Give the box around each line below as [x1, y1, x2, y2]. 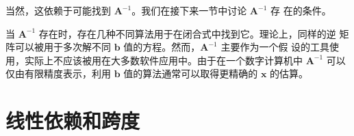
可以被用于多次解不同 [14, 40, 111, 54]
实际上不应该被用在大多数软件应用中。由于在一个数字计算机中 [24, 53, 303, 67]
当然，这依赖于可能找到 [5, 3, 111, 17]
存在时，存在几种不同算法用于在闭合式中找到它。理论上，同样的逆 [38, 26, 336, 40]
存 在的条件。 [270, 3, 331, 17]
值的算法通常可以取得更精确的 [123, 66, 258, 81]
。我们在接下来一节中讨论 [131, 3, 247, 17]
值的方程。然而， [123, 40, 201, 54]
